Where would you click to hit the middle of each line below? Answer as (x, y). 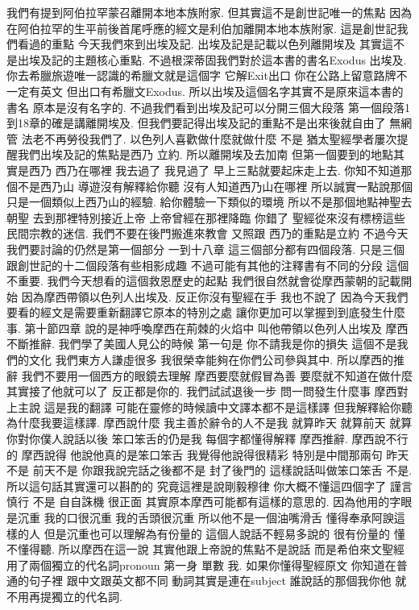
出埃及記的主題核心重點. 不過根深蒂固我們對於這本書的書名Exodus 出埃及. (212, 59)
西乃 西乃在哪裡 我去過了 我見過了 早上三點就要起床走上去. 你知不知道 (215, 170)
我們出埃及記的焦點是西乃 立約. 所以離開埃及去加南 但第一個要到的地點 (205, 154)
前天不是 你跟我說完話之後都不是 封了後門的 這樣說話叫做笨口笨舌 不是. (222, 470)
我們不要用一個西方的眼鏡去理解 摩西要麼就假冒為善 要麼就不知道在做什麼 (217, 375)
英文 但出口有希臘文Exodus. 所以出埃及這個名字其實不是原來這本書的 (222, 91)
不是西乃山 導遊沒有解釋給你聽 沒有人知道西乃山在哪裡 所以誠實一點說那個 (215, 186)
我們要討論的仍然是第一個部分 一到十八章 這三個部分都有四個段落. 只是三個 (205, 249)
